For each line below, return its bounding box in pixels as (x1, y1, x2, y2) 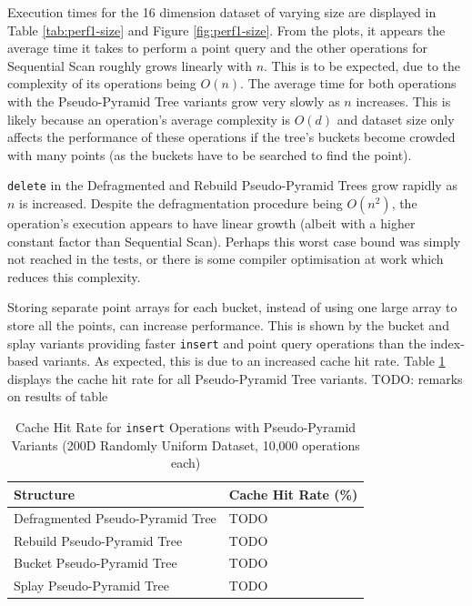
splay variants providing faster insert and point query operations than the (7, 333, 427, 352)
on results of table (7, 387, 108, 406)
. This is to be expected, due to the (264, 56, 460, 75)
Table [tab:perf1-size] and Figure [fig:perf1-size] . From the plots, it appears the (7, 20, 446, 39)
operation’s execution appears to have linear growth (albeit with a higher (7, 214, 416, 232)
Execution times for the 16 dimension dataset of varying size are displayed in (7, 3, 437, 21)
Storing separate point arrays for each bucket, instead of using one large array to (7, 298, 457, 317)
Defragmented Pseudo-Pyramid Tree (14, 508, 216, 527)
